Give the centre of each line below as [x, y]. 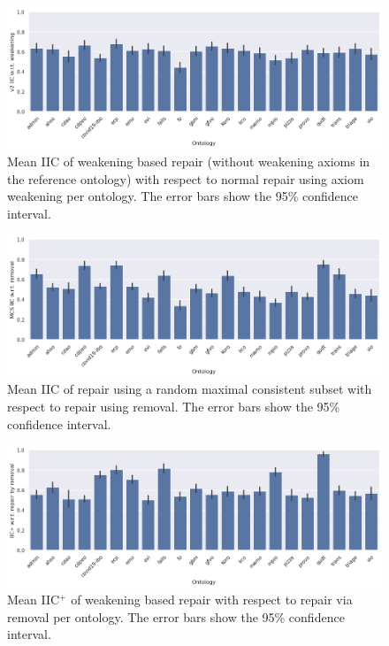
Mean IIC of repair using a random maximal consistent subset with [190, 389]
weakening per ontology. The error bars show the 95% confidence [183, 196]
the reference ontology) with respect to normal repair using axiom [186, 178]
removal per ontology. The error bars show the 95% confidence [176, 616]
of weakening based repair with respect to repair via [212, 600]
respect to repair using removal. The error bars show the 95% [174, 406]
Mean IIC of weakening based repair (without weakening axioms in [189, 161]
